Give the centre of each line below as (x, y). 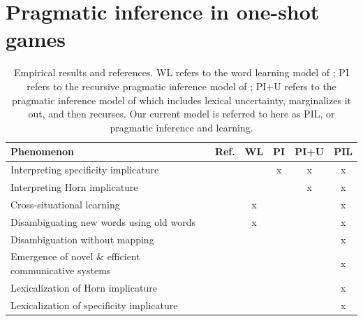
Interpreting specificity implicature (85, 170)
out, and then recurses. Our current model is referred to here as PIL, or (181, 114)
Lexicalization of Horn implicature (84, 287)
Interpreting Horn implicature (74, 186)
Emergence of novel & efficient (75, 256)
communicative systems (61, 270)
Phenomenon (43, 151)
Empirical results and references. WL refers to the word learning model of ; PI (181, 72)
